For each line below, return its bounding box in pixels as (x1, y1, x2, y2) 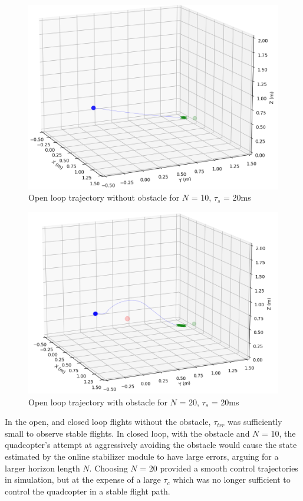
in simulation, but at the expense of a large (5, 473, 161, 486)
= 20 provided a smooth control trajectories (140, 461, 298, 474)
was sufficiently (228, 415, 282, 428)
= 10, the (262, 427, 296, 439)
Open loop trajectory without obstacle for (28, 191, 180, 204)
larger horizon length (5, 461, 80, 474)
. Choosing (89, 461, 128, 474)
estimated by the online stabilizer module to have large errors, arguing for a (5, 450, 279, 463)
